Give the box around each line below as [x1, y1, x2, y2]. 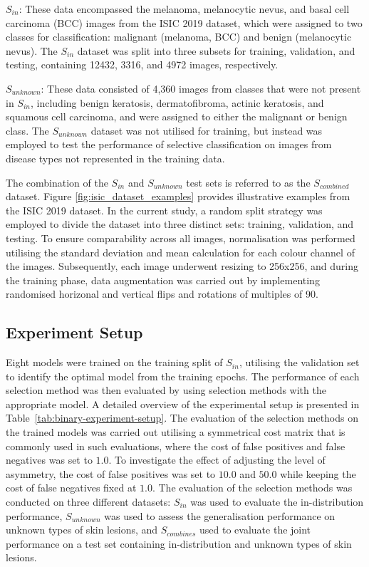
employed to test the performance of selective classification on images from [6, 137, 332, 152]
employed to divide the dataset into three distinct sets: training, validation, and [6, 217, 354, 232]
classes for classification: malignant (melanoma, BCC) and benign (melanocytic [6, 29, 352, 44]
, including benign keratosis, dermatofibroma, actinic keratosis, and [31, 95, 324, 110]
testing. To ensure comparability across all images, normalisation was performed [6, 230, 355, 245]
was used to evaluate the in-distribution [190, 494, 364, 509]
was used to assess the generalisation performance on [104, 508, 336, 523]
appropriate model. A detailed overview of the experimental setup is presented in [6, 396, 360, 411]
